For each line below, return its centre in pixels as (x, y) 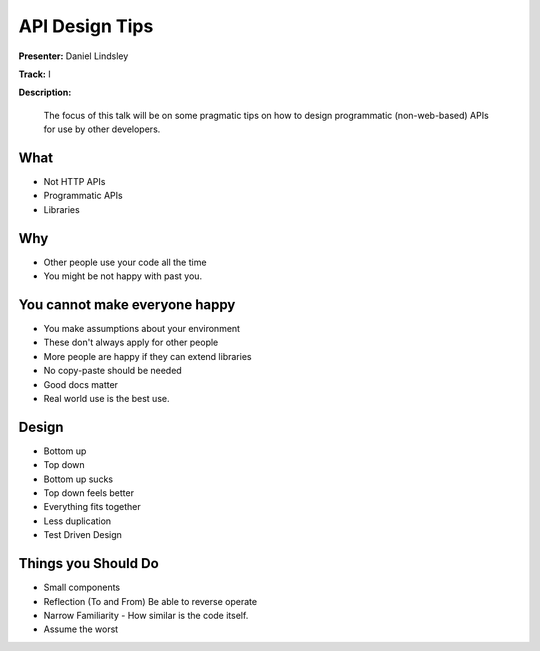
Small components (81, 587)
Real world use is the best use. (106, 398)
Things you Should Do (88, 563)
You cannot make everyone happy (127, 304)
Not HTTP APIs (74, 182)
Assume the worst (81, 629)
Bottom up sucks (78, 479)
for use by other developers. (102, 129)
